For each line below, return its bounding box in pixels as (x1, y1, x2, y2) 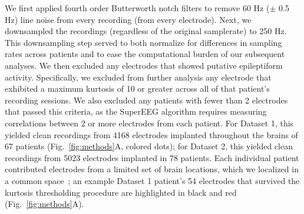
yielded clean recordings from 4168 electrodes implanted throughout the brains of (5, 128, 298, 141)
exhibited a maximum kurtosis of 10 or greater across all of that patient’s (5, 82, 270, 95)
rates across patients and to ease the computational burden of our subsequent (5, 48, 285, 60)
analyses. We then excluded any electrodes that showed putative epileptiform (5, 59, 283, 71)
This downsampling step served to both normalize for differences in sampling (5, 36, 282, 48)
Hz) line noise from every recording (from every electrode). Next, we (5, 13, 252, 25)
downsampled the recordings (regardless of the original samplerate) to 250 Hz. (5, 25, 287, 37)
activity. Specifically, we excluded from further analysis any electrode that (5, 71, 272, 83)
